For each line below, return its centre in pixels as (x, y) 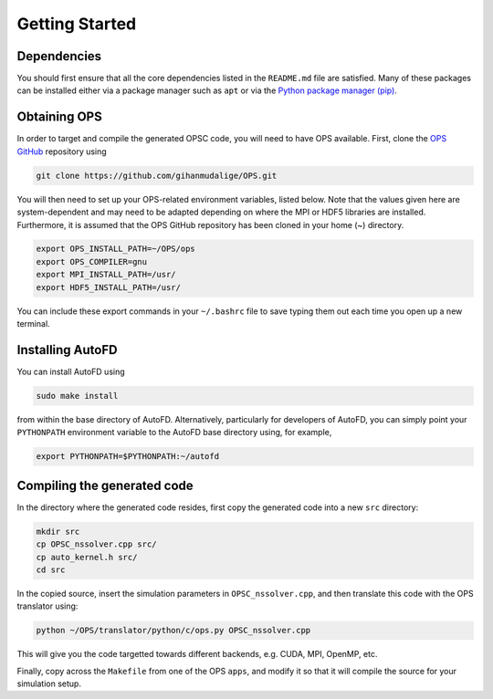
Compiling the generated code (105, 485)
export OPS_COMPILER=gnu (92, 261)
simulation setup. (49, 683)
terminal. (33, 324)
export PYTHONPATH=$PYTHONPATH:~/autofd (127, 457)
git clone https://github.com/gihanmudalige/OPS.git (157, 175)
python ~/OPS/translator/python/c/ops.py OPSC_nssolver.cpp (173, 631)
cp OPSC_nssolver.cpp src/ (96, 544)
